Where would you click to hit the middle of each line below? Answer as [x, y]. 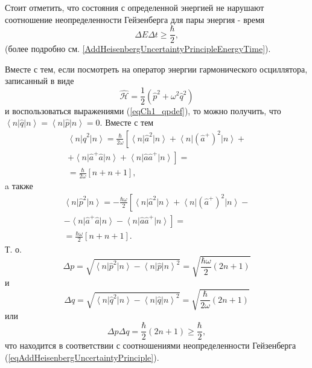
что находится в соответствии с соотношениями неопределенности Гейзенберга [151, 345]
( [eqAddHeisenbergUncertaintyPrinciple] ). [82, 357]
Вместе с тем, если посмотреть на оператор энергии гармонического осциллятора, [156, 69]
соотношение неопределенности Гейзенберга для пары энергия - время [135, 19]
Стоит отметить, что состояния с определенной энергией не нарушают [135, 7]
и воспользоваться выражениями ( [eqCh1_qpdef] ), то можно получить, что [143, 110]
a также [19, 186]
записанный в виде [40, 81]
